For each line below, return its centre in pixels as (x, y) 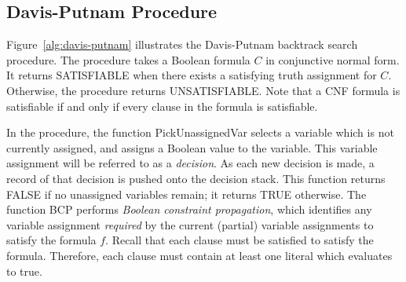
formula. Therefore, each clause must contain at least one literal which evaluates (199, 255)
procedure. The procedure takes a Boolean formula (128, 59)
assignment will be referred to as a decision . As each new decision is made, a (190, 163)
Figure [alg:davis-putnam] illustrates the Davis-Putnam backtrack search (182, 44)
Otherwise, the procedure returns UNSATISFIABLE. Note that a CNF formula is (203, 90)
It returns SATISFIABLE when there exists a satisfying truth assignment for (192, 75)
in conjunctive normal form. (333, 59)
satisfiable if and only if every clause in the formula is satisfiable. (162, 106)
